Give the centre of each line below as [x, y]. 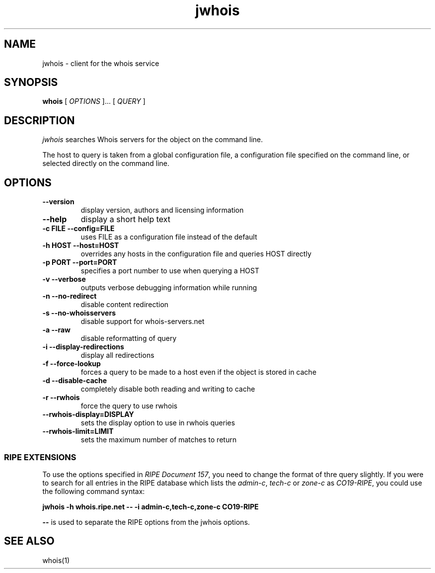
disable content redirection [125, 305]
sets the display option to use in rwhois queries [158, 423]
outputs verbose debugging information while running [169, 288]
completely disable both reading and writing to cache [168, 389]
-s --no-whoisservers [79, 313]
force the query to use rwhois [129, 406]
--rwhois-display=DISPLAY [88, 414]
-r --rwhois [61, 398]
